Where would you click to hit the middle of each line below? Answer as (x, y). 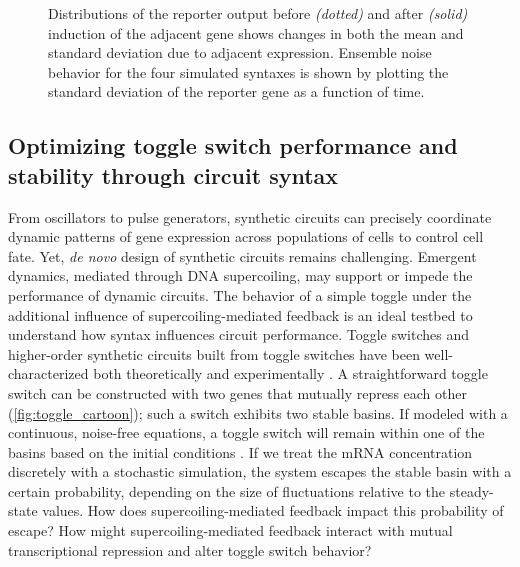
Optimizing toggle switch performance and (233, 145)
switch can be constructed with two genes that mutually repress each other (237, 392)
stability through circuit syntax (173, 174)
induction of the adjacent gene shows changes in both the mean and (256, 32)
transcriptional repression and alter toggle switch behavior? (190, 549)
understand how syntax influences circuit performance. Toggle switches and (238, 334)
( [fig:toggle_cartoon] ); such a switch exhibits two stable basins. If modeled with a (258, 412)
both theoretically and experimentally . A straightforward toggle (290, 373)
